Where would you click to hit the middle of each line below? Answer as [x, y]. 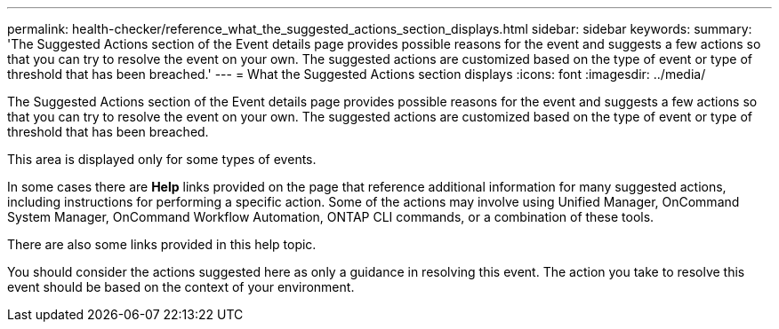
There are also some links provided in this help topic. [162, 244]
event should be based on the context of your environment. [181, 287]
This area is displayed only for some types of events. [162, 159]
